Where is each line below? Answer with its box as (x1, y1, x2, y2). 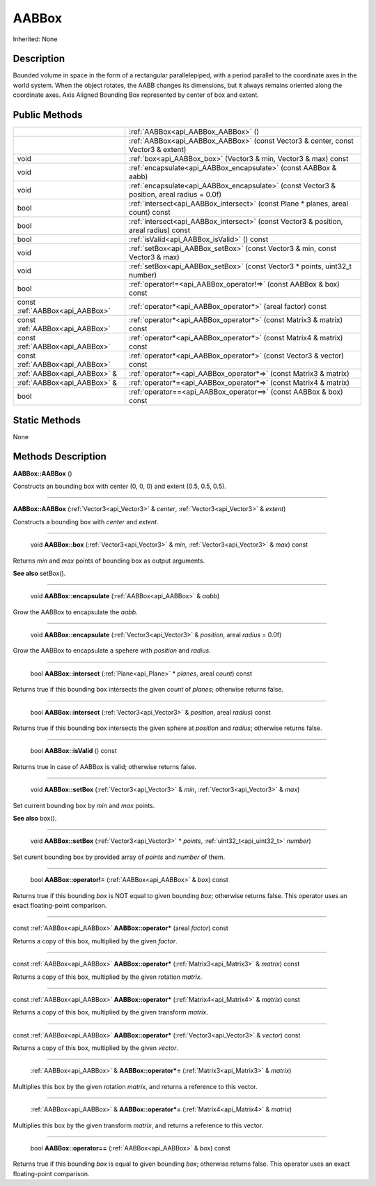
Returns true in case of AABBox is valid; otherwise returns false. (13, 762, 197, 770)
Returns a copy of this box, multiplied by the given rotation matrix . (13, 973, 203, 981)
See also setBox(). (13, 569, 66, 577)
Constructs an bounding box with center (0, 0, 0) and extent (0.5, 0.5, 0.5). (13, 482, 226, 490)
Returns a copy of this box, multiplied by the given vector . (13, 1044, 179, 1052)
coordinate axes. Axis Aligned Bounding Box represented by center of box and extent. (13, 91, 259, 99)
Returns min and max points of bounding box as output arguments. (13, 556, 205, 565)
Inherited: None (13, 35, 58, 43)
